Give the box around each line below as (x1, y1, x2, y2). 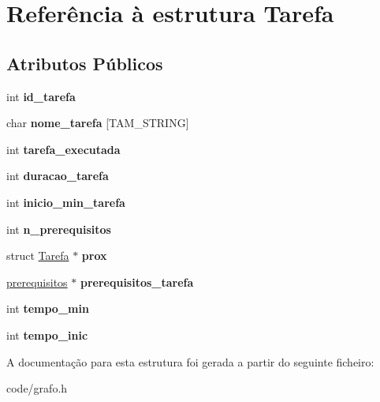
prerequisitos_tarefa (80, 273, 194, 290)
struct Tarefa (6, 247, 69, 264)
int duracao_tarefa (6, 167, 109, 184)
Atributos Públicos (6, 51, 163, 75)
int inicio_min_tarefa (6, 193, 125, 210)
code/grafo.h (6, 380, 68, 396)
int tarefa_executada (6, 141, 121, 157)
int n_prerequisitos (6, 220, 111, 237)
